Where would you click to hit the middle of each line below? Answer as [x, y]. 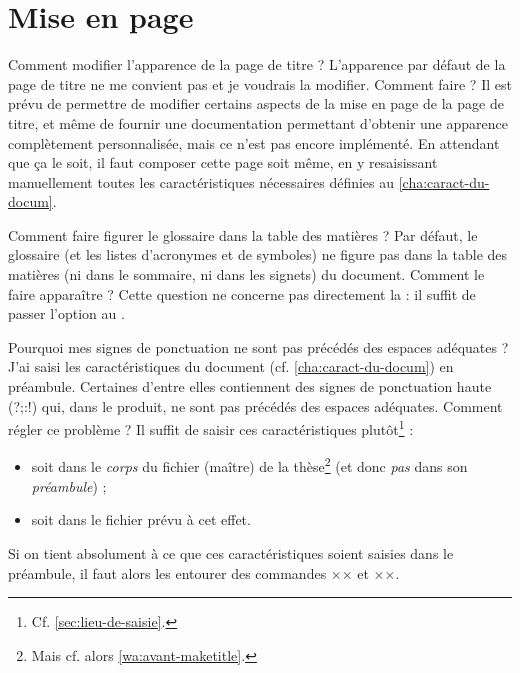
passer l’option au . [66, 313]
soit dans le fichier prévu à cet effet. [141, 519]
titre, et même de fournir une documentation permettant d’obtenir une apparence [258, 122]
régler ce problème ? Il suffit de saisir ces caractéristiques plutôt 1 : [211, 427]
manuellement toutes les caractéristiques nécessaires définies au [201, 181]
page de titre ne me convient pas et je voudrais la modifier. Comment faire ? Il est [260, 83]
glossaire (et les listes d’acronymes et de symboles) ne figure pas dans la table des [258, 254]
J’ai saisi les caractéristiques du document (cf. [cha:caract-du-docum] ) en [231, 366]
